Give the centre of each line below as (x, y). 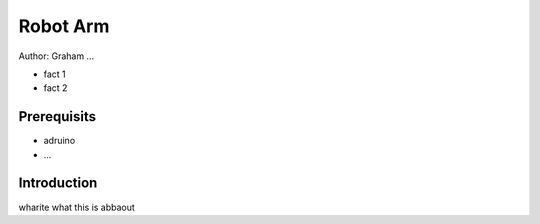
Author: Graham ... (56, 56)
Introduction (58, 183)
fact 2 (55, 88)
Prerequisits (57, 116)
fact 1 (55, 74)
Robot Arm (64, 26)
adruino (59, 141)
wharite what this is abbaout (76, 207)
